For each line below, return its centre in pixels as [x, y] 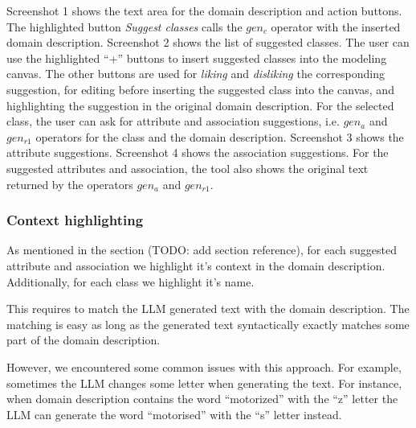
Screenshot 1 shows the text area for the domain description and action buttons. [204, 10]
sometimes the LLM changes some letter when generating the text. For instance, [204, 383]
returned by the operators [70, 184]
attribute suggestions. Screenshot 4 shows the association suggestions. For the [198, 152]
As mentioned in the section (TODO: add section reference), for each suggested [202, 250]
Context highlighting [75, 220]
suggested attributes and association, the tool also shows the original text [188, 168]
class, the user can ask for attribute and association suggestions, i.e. [173, 121]
